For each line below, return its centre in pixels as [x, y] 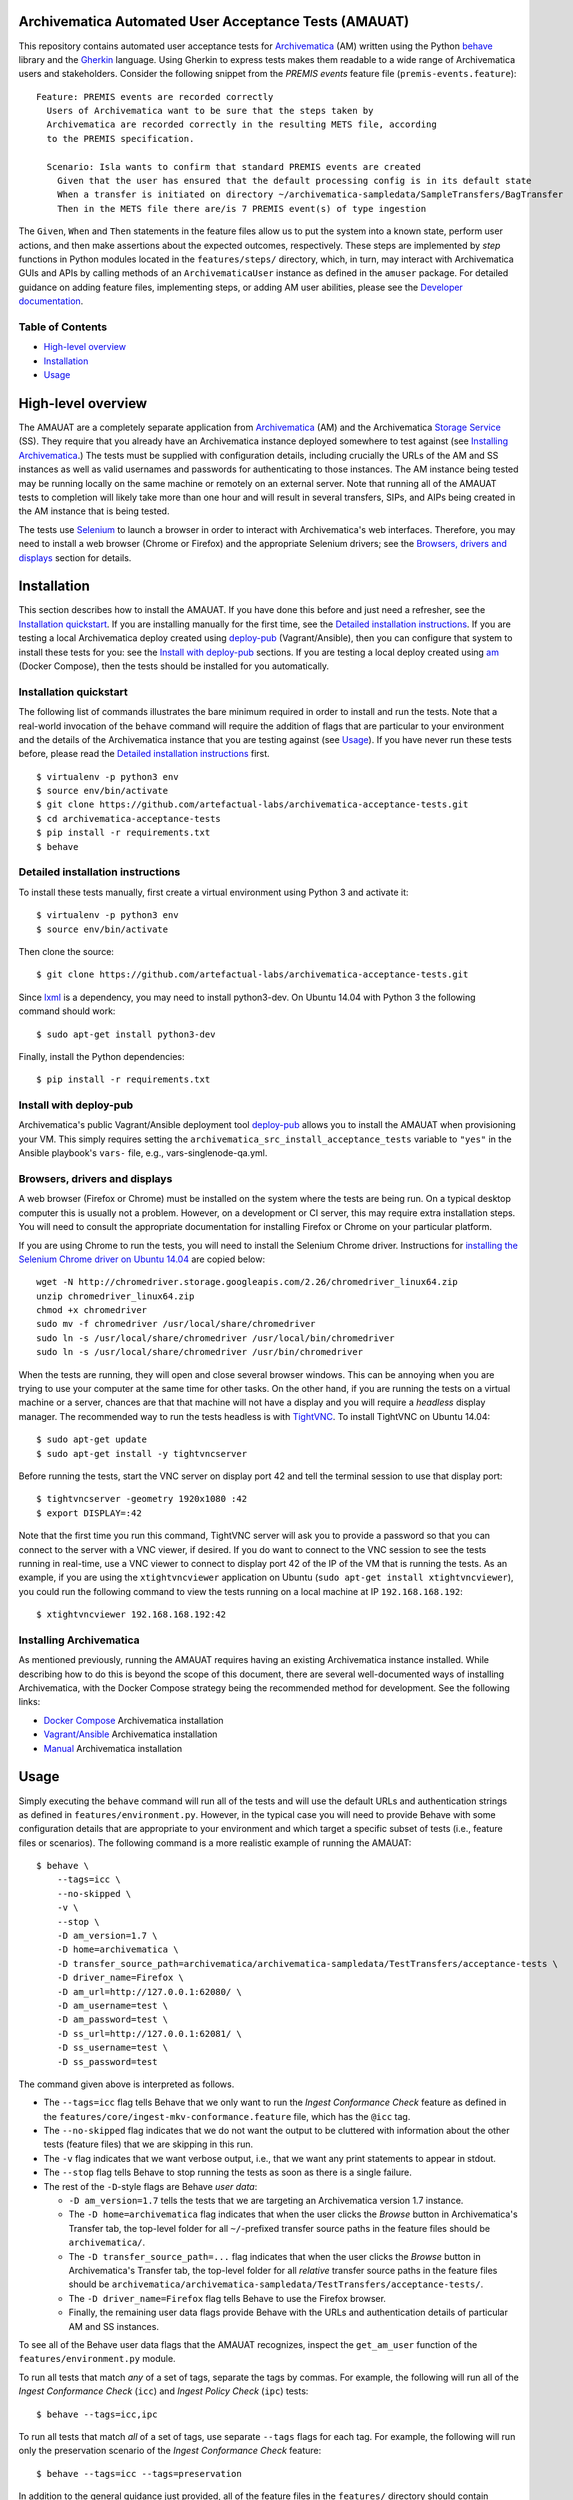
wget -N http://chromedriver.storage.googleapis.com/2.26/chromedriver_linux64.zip [247, 1282]
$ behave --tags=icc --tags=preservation [139, 2473]
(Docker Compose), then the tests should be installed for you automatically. [174, 666]
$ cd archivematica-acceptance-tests [129, 818]
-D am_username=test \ [112, 2005]
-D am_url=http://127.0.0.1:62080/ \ [149, 1991]
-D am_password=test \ [112, 2019]
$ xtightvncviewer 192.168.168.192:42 [131, 1614]
